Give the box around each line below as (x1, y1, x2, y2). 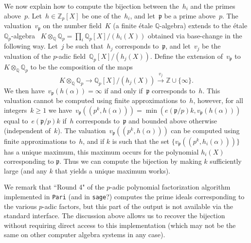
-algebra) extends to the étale (160, 20, 248, 31)
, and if (83, 136, 105, 146)
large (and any (4, 165, 47, 175)
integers (4, 105, 27, 115)
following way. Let (4, 41, 58, 51)
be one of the (82, 10, 121, 20)
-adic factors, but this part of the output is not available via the (42, 201, 233, 211)
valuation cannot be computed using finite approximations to (4, 95, 186, 105)
